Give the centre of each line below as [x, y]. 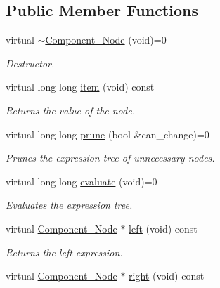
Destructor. [30, 63]
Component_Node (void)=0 [106, 40]
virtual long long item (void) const [80, 87]
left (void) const [163, 228]
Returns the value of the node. [70, 110]
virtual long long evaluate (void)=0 [82, 181]
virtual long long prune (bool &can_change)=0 [108, 134]
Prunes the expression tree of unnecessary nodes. [110, 158]
